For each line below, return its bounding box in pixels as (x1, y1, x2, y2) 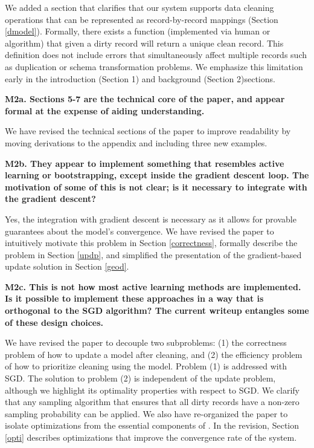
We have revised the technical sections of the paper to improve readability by (5, 125, 291, 137)
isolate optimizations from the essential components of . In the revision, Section (5, 419, 300, 432)
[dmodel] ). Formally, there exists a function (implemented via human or (5, 25, 271, 37)
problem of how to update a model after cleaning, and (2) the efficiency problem (5, 348, 303, 360)
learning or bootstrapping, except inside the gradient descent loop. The (5, 169, 309, 181)
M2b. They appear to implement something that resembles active (5, 157, 284, 169)
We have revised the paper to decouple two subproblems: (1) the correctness (5, 336, 287, 349)
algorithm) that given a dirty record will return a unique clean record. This (5, 36, 284, 49)
